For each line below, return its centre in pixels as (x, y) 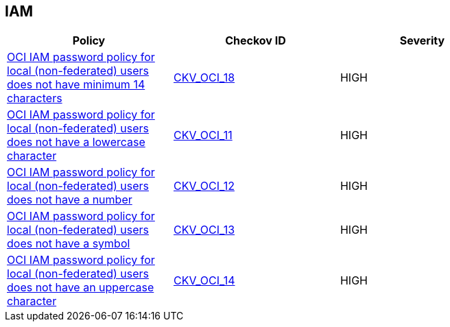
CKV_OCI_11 (203, 135)
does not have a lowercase (76, 142)
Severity (422, 41)
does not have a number (70, 200)
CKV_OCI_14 (204, 281)
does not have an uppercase (81, 288)
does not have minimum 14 (76, 85)
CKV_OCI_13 (204, 230)
